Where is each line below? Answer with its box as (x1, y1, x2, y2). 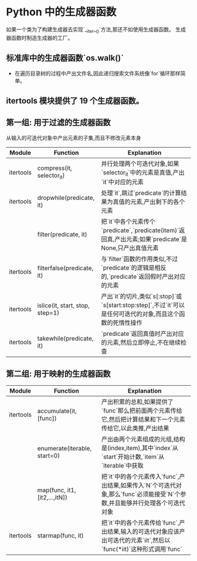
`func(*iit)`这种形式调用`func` (101, 545, 183, 553)
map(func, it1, (37, 486, 76, 494)
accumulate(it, (37, 407, 77, 415)
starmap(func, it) (37, 531, 84, 539)
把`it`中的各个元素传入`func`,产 (101, 472, 186, 481)
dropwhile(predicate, (37, 193, 95, 202)
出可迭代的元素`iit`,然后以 (101, 536, 171, 544)
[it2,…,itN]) (37, 493, 67, 501)
